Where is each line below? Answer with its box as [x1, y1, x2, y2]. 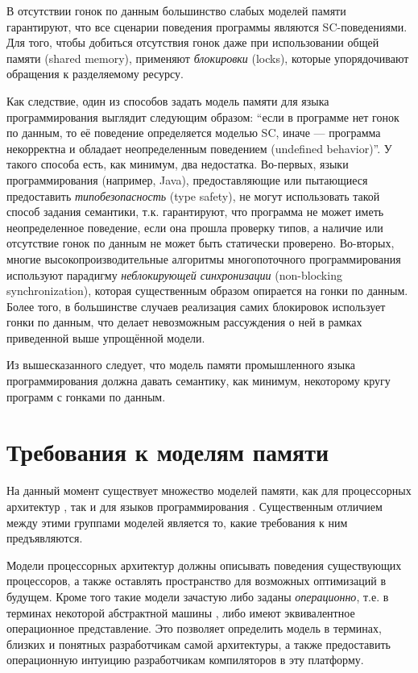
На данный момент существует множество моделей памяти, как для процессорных [6, 482, 412, 499]
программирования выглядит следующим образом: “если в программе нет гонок [6, 108, 399, 125]
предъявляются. [6, 530, 83, 546]
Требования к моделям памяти [6, 435, 329, 468]
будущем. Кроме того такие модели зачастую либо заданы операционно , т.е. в [6, 588, 389, 604]
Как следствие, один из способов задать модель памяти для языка [6, 92, 329, 109]
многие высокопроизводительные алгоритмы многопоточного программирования [6, 250, 401, 267]
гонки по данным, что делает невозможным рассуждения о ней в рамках [6, 314, 362, 330]
